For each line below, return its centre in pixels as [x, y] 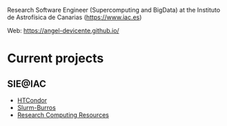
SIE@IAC [27, 84]
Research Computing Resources [63, 115]
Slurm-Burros [37, 107]
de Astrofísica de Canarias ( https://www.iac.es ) [75, 17]
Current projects [56, 59]
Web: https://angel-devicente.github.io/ [63, 31]
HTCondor [32, 100]
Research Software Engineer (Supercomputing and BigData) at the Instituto [114, 10]
